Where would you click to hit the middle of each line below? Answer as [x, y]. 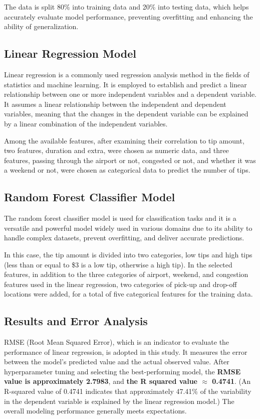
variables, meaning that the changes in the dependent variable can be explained [126, 114]
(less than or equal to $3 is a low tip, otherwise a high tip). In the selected [118, 264]
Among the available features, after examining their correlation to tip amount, [124, 140]
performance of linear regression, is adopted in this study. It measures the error [126, 352]
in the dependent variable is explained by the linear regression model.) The [119, 401]
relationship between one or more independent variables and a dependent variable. [130, 94]
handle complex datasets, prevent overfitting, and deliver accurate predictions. [124, 238]
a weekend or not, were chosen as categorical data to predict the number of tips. [127, 170]
